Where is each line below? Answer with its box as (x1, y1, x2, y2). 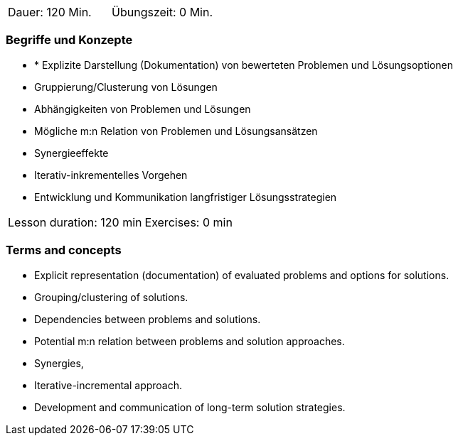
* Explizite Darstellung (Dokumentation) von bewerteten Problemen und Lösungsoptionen (34, 58, 453, 71)
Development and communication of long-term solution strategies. (34, 401, 346, 413)
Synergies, (34, 356, 84, 369)
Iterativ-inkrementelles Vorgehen (34, 168, 188, 181)
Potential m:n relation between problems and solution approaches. (34, 334, 345, 347)
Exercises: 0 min (144, 214, 233, 229)
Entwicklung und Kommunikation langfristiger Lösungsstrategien (34, 190, 337, 203)
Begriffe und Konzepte (6, 33, 133, 48)
